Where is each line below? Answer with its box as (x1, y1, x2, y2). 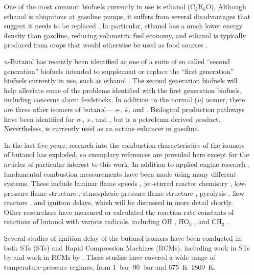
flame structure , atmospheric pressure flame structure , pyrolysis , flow (30, 187, 245, 198)
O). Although (206, 1, 246, 11)
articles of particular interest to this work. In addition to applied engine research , (4, 159, 250, 169)
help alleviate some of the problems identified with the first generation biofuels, (4, 85, 242, 95)
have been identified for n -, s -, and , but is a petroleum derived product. (4, 114, 221, 124)
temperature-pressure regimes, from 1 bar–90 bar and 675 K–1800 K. (4, 261, 216, 272)
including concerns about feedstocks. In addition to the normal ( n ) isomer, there (4, 94, 245, 105)
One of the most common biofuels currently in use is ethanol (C (4, 1, 195, 11)
